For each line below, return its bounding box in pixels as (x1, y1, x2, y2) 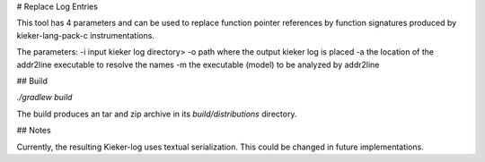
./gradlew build (16, 92, 73, 103)
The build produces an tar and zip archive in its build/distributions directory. (16, 108, 297, 119)
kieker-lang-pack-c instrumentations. (16, 30, 154, 40)
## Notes (16, 125, 51, 136)
